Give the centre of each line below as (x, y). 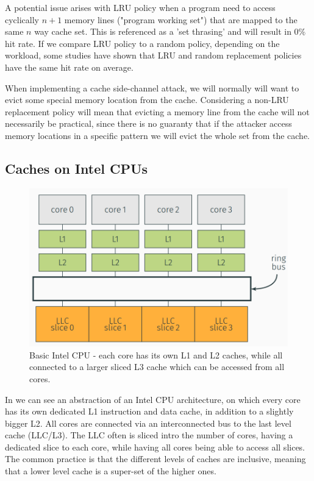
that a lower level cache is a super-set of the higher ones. (111, 471)
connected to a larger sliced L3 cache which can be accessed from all (157, 367)
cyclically (22, 19)
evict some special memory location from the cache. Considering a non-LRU (147, 100)
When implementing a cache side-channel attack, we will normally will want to (152, 87)
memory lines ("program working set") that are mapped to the (181, 19)
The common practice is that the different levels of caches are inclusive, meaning (155, 459)
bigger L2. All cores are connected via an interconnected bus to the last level (148, 423)
